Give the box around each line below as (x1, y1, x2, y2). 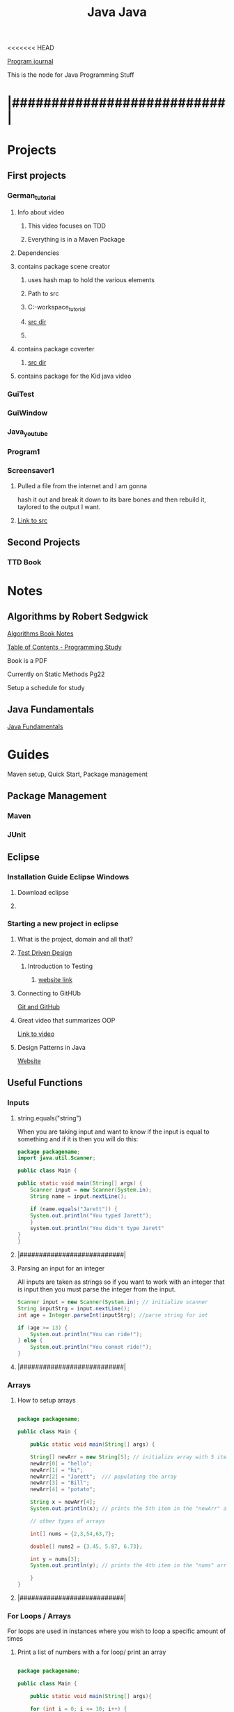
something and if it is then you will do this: (17, 1134, 139, 1143)
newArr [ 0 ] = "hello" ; (30, 1460, 93, 1467)
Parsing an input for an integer (17, 1264, 105, 1273)
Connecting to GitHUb (17, 989, 81, 997)
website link (38, 975, 73, 983)
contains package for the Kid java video (17, 372, 132, 381)
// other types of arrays (30, 1517, 106, 1525)
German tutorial (7, 190, 56, 202)
